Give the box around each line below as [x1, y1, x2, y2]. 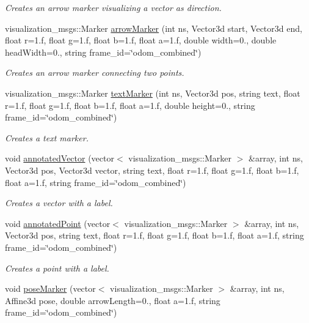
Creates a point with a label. [5, 261, 109, 274]
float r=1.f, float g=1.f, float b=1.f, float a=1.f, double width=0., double [5, 34, 277, 46]
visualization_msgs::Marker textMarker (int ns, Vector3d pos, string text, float [5, 86, 300, 99]
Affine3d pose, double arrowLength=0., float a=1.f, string [5, 294, 220, 306]
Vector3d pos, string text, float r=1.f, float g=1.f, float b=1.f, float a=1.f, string [5, 229, 304, 242]
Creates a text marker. [5, 131, 89, 144]
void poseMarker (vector [5, 282, 96, 295]
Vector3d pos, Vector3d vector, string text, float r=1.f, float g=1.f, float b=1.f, [5, 163, 299, 176]
